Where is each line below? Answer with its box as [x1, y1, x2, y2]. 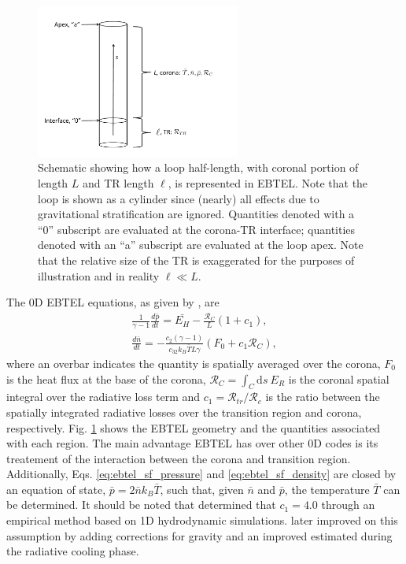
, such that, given [160, 481, 244, 497]
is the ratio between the [265, 388, 380, 405]
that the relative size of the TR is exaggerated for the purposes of [38, 251, 355, 268]
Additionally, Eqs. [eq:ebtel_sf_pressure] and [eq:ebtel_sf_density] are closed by [6, 466, 397, 482]
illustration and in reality [38, 267, 160, 284]
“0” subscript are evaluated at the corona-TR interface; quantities [38, 221, 356, 237]
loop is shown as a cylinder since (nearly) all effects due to [38, 190, 319, 206]
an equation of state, [6, 481, 106, 497]
